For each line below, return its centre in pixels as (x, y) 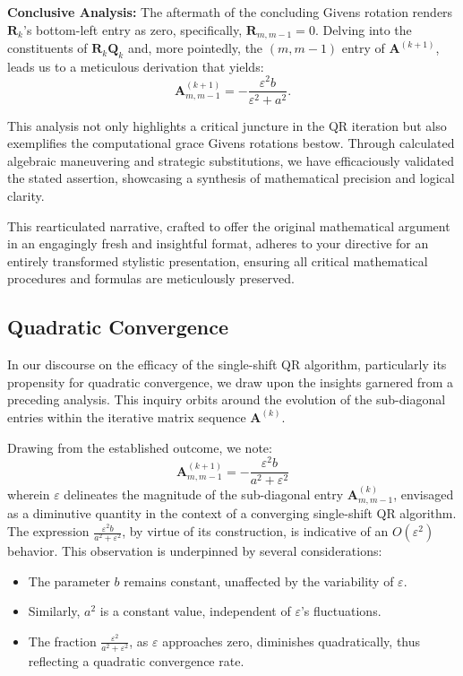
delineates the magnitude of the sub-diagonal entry (204, 494)
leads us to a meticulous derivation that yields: (136, 66)
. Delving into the (363, 29)
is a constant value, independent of (195, 611)
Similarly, (54, 611)
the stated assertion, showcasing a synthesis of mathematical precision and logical (231, 178)
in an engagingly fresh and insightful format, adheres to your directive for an (218, 243)
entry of (363, 48)
